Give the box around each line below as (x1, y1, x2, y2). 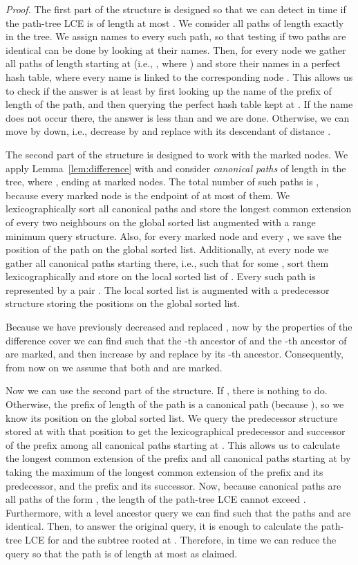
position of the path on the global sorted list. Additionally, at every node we (6, 242, 329, 257)
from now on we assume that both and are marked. (6, 360, 223, 374)
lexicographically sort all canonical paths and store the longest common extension (6, 201, 352, 216)
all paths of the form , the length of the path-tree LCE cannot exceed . (6, 492, 306, 506)
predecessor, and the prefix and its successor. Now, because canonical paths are (6, 478, 341, 492)
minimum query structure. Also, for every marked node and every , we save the (6, 228, 341, 243)
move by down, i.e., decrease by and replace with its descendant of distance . (6, 124, 331, 138)
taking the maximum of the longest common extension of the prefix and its (6, 465, 323, 479)
